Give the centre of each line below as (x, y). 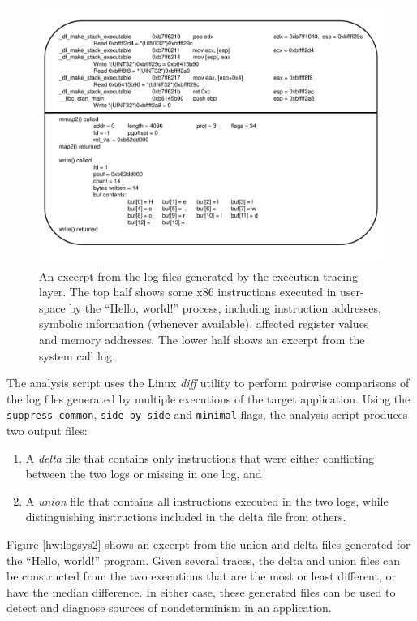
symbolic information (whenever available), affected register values (204, 323)
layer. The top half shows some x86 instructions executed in (188, 292)
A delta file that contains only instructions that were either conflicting (200, 457)
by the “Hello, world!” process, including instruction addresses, (225, 307)
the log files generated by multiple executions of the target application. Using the (208, 398)
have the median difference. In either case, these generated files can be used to (201, 591)
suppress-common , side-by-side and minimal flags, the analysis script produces (207, 414)
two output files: (47, 430)
